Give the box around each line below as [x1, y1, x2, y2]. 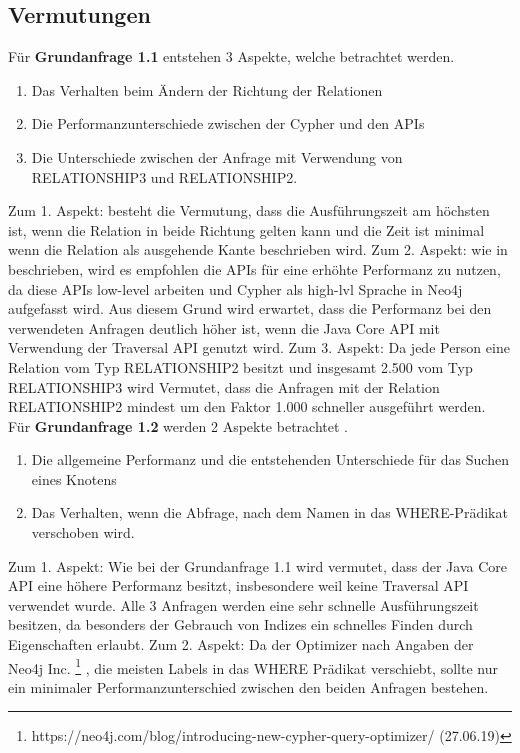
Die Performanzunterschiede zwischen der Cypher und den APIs [31, 113, 425, 134]
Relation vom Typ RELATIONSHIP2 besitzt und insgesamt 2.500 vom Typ [8, 356, 473, 377]
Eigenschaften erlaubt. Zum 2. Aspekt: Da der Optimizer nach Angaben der [8, 634, 474, 655]
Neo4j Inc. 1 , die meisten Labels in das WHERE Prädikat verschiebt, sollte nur [8, 654, 498, 678]
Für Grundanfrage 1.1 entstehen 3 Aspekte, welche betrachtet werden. [8, 46, 455, 67]
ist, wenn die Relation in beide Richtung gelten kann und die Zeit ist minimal [8, 219, 485, 240]
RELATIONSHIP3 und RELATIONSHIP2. [31, 166, 298, 187]
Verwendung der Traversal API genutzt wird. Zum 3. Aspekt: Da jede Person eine [8, 337, 510, 358]
